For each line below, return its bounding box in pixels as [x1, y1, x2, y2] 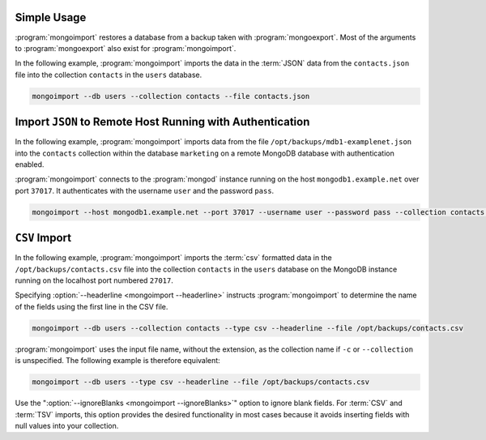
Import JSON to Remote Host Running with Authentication [15, 115, 310, 129]
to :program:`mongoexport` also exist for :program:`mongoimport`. [15, 43, 237, 53]
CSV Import [15, 231, 72, 245]
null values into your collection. [15, 421, 119, 430]
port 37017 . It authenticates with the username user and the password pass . [15, 186, 275, 195]
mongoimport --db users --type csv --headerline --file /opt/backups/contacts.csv [32, 378, 370, 387]
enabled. [15, 159, 45, 169]
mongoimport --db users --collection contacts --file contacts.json [32, 92, 310, 100]
